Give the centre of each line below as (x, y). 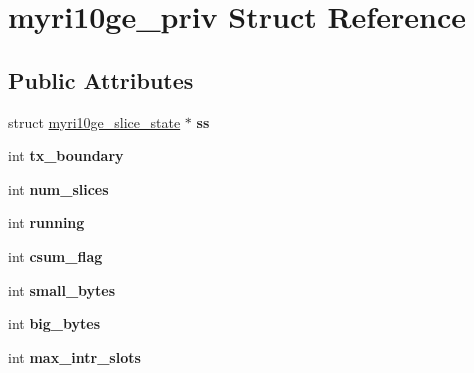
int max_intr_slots (74, 356)
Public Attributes (101, 79)
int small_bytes (62, 289)
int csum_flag (55, 255)
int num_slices (58, 188)
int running (46, 222)
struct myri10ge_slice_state (94, 121)
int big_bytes (54, 323)
